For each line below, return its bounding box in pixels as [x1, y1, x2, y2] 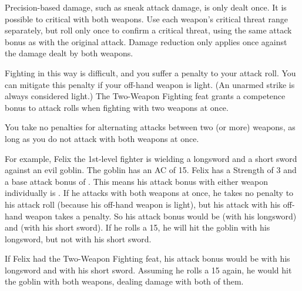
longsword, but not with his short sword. [5, 232, 152, 245]
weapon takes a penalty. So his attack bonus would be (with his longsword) [25, 209, 297, 222]
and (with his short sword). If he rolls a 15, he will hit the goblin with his [5, 221, 270, 234]
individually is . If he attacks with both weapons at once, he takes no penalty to [5, 187, 294, 199]
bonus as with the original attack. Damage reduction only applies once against [5, 35, 287, 48]
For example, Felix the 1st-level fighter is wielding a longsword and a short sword [5, 152, 297, 164]
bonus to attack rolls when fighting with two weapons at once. [5, 101, 229, 113]
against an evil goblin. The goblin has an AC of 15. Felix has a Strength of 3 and [5, 164, 297, 176]
